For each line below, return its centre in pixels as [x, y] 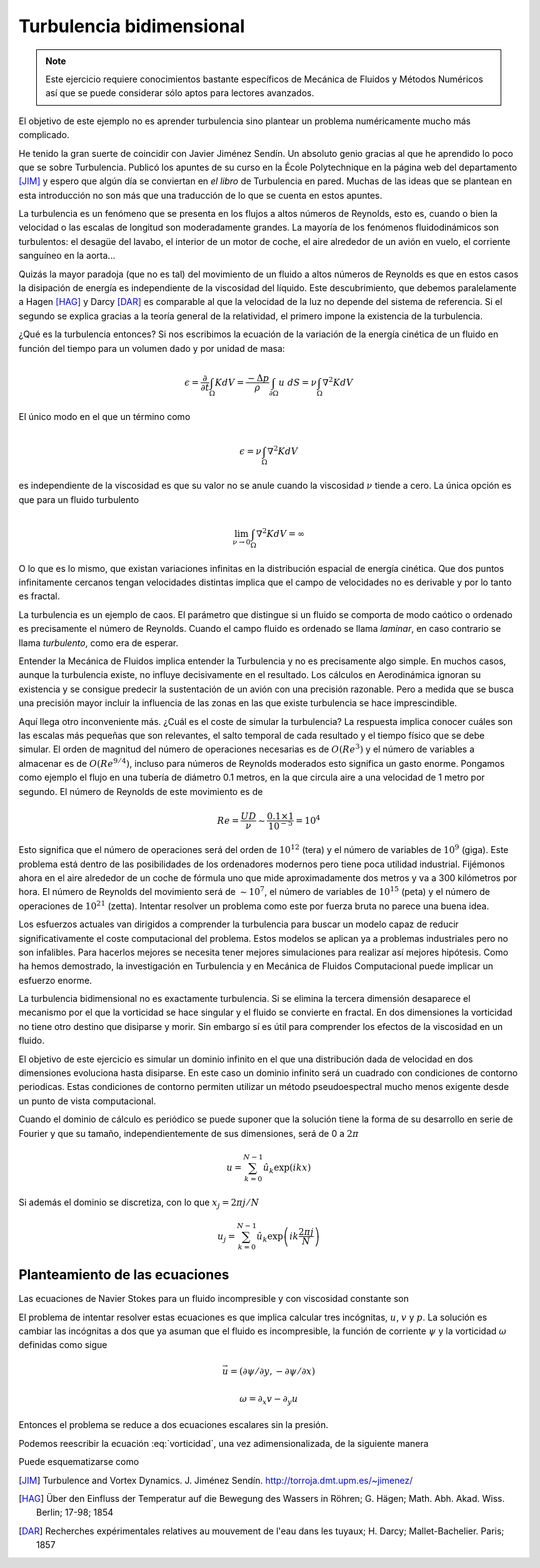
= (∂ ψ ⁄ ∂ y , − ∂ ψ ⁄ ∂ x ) [273, 1371]
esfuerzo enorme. [55, 980]
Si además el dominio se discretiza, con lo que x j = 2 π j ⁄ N [139, 1203]
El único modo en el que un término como [104, 417]
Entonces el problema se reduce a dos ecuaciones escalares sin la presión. [173, 1425]
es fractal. [39, 596]
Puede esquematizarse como [79, 1462]
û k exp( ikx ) [287, 1168]
